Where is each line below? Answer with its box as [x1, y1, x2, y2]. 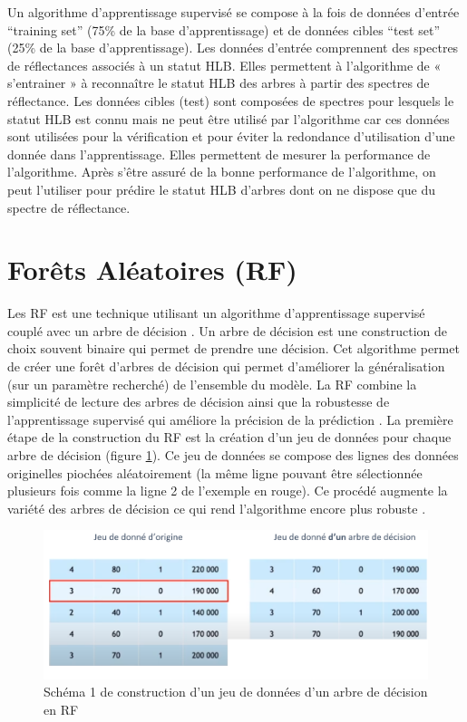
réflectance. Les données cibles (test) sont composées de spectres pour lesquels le [7, 91, 454, 110]
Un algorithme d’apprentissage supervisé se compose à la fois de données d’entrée [7, 3, 460, 21]
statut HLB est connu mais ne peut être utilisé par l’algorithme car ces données [7, 109, 450, 128]
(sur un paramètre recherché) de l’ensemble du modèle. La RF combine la [7, 374, 417, 393]
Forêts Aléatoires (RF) [7, 251, 297, 288]
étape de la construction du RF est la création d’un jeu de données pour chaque [7, 428, 452, 447]
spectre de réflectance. [7, 197, 131, 217]
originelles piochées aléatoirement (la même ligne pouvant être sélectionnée [7, 463, 423, 482]
